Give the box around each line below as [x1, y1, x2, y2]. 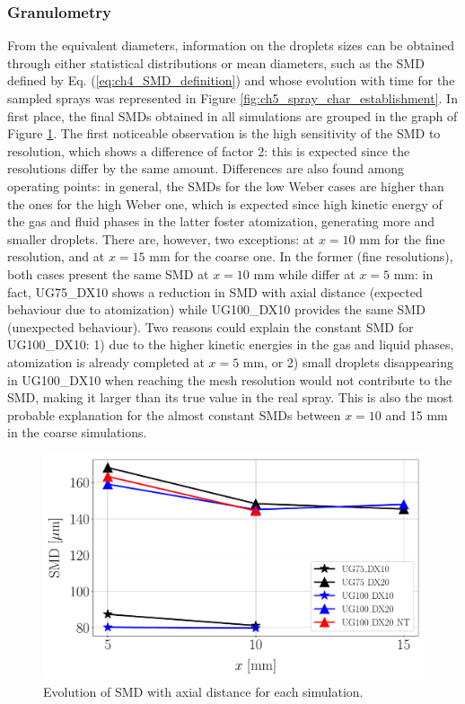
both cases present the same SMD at [7, 264, 209, 283]
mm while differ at [253, 264, 355, 283]
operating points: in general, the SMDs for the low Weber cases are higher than [7, 176, 444, 195]
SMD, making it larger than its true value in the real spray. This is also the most [7, 388, 453, 407]
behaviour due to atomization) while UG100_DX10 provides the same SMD [7, 300, 426, 319]
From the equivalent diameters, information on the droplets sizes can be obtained [7, 36, 455, 55]
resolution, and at [7, 247, 105, 266]
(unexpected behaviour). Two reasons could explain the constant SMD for [7, 317, 414, 336]
